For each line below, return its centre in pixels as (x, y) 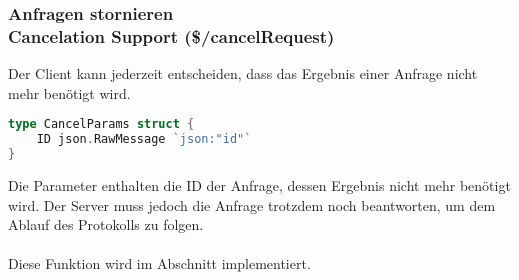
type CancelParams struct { (101, 124)
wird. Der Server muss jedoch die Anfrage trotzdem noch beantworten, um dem (252, 204)
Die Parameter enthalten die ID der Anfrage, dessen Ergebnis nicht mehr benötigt (259, 184)
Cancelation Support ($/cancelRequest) (171, 35)
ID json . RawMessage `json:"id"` (144, 139)
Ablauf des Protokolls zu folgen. (106, 224)
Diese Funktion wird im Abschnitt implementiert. (159, 263)
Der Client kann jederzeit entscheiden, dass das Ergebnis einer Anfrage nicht (243, 73)
